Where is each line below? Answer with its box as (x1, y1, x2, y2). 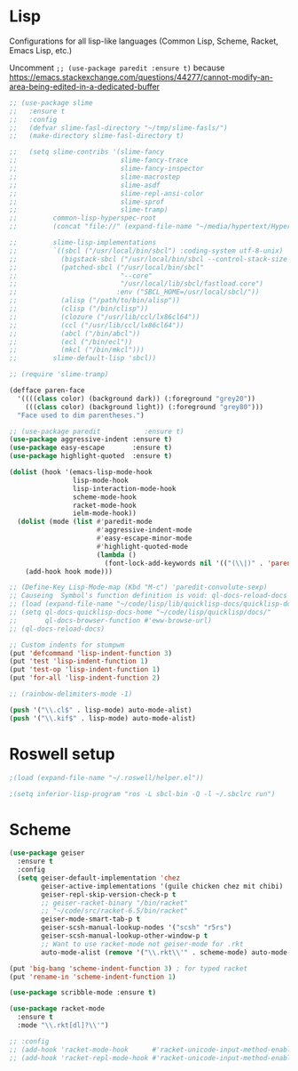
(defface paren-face (9, 386, 86, 395)
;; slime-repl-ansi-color (9, 189, 204, 197)
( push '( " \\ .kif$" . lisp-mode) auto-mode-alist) (9, 713, 197, 722)
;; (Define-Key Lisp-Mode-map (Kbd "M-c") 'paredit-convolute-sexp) (9, 583, 268, 592)
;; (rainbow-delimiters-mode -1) (9, 689, 133, 699)
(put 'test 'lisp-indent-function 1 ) (9, 656, 149, 666)
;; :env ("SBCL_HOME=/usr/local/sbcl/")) (9, 287, 260, 297)
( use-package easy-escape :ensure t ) (9, 443, 173, 453)
